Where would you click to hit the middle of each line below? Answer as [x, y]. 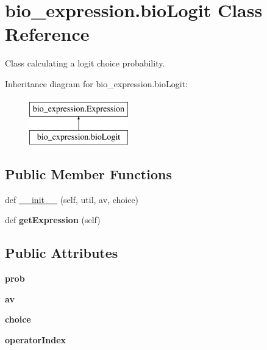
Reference [47, 34]
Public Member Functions [88, 174]
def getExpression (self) [53, 220]
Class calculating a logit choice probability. [85, 63]
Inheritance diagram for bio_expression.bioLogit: [96, 83]
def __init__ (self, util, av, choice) [72, 199]
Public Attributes [62, 253]
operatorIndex [36, 340]
